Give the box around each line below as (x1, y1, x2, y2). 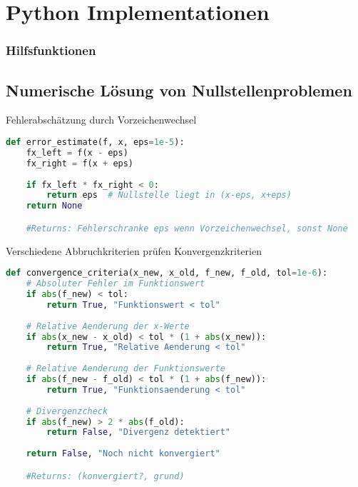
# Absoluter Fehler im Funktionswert (26, 278, 205, 289)
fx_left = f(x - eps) (26, 147, 128, 158)
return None (26, 201, 83, 211)
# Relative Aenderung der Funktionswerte (26, 363, 225, 374)
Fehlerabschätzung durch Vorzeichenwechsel (6, 112, 197, 127)
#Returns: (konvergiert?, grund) (26, 471, 185, 481)
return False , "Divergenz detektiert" (46, 427, 231, 438)
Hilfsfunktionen (6, 41, 96, 59)
